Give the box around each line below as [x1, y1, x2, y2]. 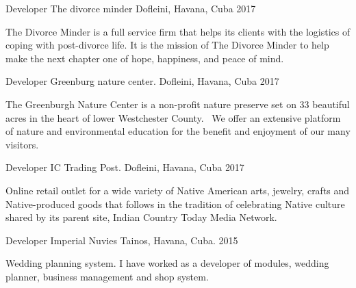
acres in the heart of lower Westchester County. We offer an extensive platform [5, 110, 341, 125]
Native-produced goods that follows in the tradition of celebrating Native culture [5, 196, 345, 211]
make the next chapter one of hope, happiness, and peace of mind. [5, 51, 284, 65]
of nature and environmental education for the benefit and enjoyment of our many [5, 124, 351, 138]
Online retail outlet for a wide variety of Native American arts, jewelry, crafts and [5, 183, 350, 197]
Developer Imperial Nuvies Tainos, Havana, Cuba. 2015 [5, 233, 238, 247]
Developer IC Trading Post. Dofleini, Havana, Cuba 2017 [5, 160, 244, 174]
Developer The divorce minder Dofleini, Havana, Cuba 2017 [5, 1, 256, 15]
